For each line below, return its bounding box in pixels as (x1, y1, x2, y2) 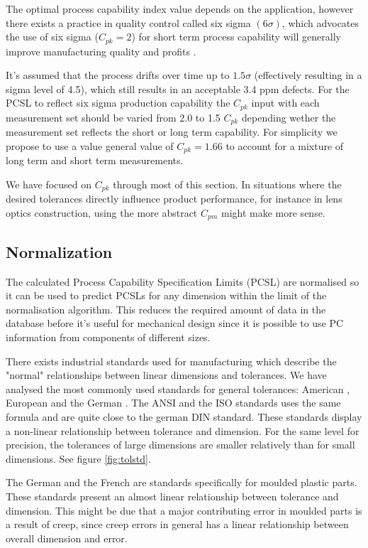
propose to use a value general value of (6, 138, 174, 153)
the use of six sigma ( (6, 29, 99, 44)
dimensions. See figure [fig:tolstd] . (6, 451, 151, 466)
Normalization (6, 240, 113, 262)
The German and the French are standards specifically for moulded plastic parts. (6, 475, 357, 490)
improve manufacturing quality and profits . (6, 43, 196, 58)
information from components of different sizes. (6, 330, 211, 345)
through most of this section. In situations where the (113, 176, 342, 191)
